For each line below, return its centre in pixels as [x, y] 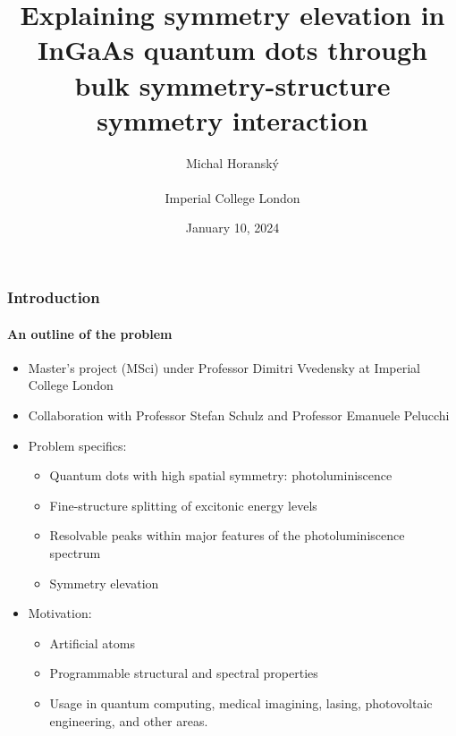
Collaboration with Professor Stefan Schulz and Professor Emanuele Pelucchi [239, 415]
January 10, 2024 [232, 228]
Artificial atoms [92, 643]
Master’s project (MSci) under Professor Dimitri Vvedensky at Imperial [224, 367]
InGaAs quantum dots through [232, 50]
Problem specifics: [77, 445]
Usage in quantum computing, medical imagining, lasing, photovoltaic [241, 702]
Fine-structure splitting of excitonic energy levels [183, 505]
